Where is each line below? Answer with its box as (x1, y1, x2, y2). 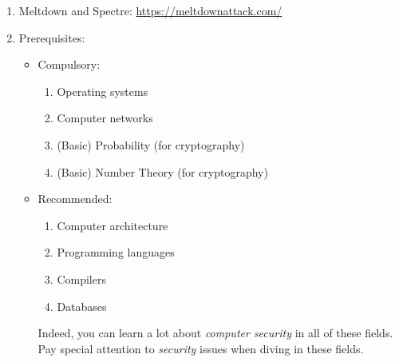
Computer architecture (57, 217, 168, 233)
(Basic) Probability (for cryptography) (57, 136, 245, 153)
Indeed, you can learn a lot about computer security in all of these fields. (38, 324, 393, 341)
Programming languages (57, 244, 175, 261)
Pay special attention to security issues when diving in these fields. (38, 340, 364, 356)
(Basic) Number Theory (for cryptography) (57, 163, 268, 180)
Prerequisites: (18, 29, 85, 46)
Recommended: (38, 190, 113, 207)
